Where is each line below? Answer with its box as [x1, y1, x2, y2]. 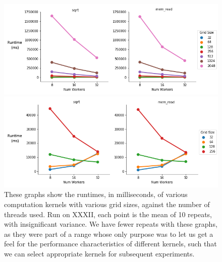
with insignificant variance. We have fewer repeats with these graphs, [4, 219, 217, 229]
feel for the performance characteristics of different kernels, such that [4, 238, 217, 249]
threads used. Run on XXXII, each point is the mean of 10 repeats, [4, 209, 212, 219]
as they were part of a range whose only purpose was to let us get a [4, 228, 213, 239]
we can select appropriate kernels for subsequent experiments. [4, 248, 195, 258]
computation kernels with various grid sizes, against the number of [4, 199, 210, 209]
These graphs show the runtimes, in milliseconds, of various [4, 189, 188, 200]
